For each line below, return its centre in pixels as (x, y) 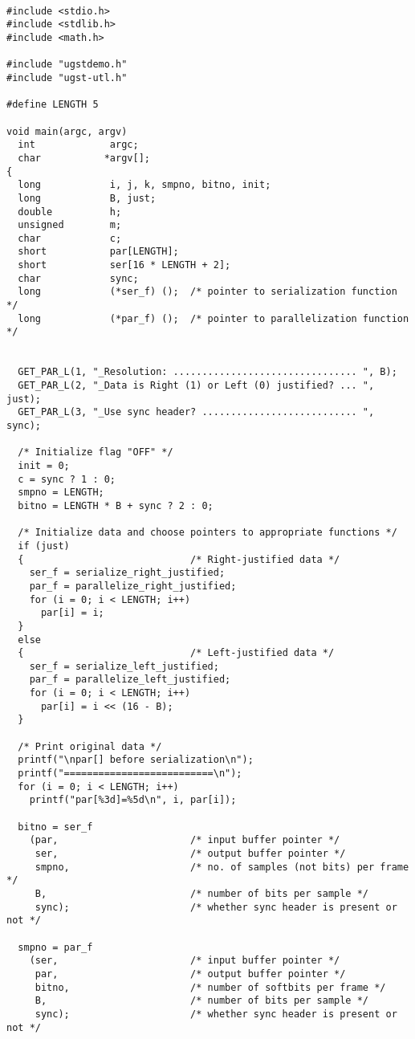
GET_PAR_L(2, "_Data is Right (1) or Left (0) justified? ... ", (196, 386)
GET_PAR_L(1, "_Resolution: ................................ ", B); (207, 372)
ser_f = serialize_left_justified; (124, 666)
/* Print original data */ (90, 746)
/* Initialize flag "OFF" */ (96, 452)
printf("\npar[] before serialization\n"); (136, 760)
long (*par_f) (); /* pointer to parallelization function (214, 318)
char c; (70, 238)
